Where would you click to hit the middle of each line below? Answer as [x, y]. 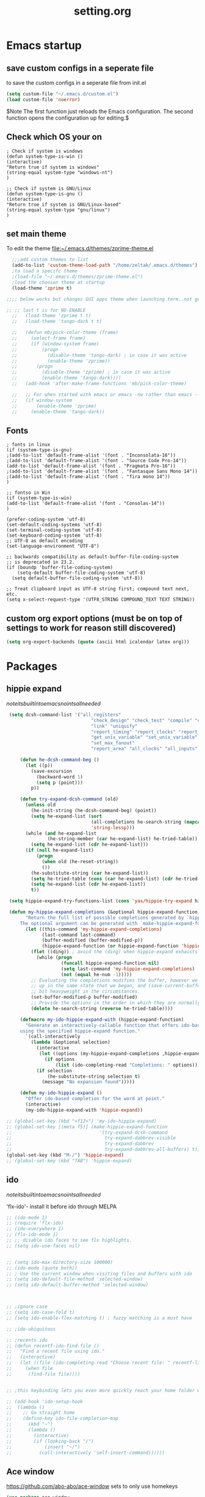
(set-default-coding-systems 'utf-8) [54, 525]
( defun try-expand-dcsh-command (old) [69, 799]
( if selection [54, 1071]
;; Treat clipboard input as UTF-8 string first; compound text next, [98, 589]
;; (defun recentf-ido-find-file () [53, 1346]
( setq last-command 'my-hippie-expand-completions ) [128, 969]
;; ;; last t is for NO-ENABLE [46, 310]
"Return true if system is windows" [53, 167]
